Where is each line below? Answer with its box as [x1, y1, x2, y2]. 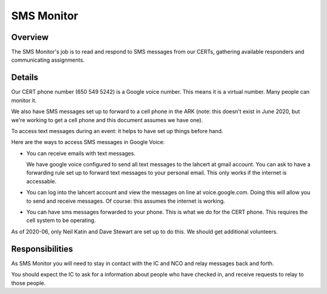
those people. [11, 279, 46, 287]
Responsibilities [11, 244, 73, 254]
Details [11, 73, 39, 83]
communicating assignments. [11, 56, 85, 64]
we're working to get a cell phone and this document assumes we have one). [11, 116, 203, 123]
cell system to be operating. [26, 217, 96, 224]
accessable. [26, 177, 57, 185]
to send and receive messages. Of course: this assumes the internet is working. [26, 197, 225, 204]
